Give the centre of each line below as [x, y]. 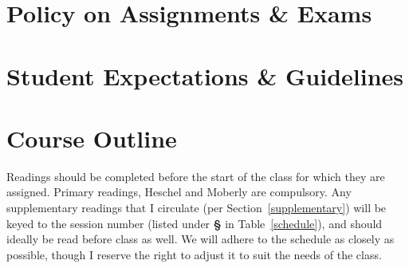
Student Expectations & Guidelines [205, 75]
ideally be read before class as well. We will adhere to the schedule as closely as [201, 239]
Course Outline [92, 138]
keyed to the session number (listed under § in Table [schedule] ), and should [195, 223]
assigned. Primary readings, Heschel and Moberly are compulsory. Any [179, 192]
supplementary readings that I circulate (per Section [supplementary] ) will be [197, 208]
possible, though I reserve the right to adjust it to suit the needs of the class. [194, 254]
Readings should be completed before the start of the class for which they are [196, 176]
